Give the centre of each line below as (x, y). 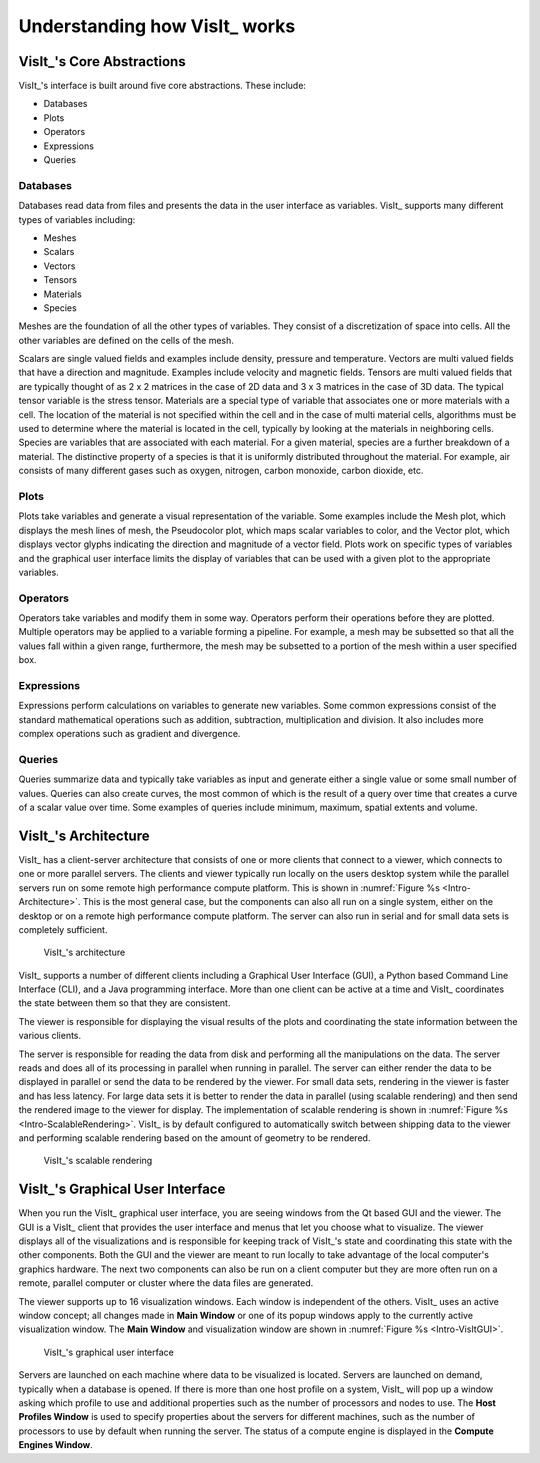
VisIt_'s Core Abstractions (102, 61)
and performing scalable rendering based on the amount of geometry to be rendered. (194, 1137)
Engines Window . (56, 1445)
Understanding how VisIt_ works (157, 26)
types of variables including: (77, 219)
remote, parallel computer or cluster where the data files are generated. (166, 1283)
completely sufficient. (63, 929)
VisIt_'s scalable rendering (98, 1161)
